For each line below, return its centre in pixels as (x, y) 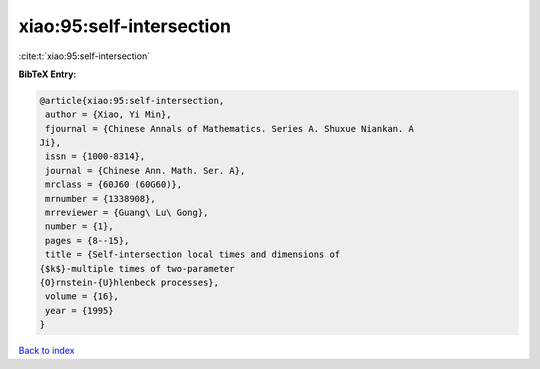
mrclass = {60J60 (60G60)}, (114, 184)
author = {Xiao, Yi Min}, (108, 114)
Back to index (46, 351)
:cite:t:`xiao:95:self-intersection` (84, 56)
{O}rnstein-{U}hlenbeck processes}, (129, 282)
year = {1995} (79, 310)
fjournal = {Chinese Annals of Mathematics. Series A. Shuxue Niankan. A (230, 128)
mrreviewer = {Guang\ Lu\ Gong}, (127, 213)
